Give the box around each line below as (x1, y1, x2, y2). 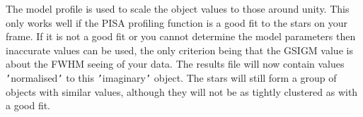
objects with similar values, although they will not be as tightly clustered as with (6, 84, 358, 99)
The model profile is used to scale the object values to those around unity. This (6, 1, 350, 16)
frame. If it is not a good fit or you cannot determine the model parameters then (6, 29, 356, 44)
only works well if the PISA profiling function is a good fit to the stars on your (6, 15, 347, 30)
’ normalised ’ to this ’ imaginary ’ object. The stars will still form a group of (6, 70, 337, 85)
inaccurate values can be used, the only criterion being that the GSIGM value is (6, 42, 353, 57)
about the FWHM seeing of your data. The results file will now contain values (6, 56, 345, 71)
